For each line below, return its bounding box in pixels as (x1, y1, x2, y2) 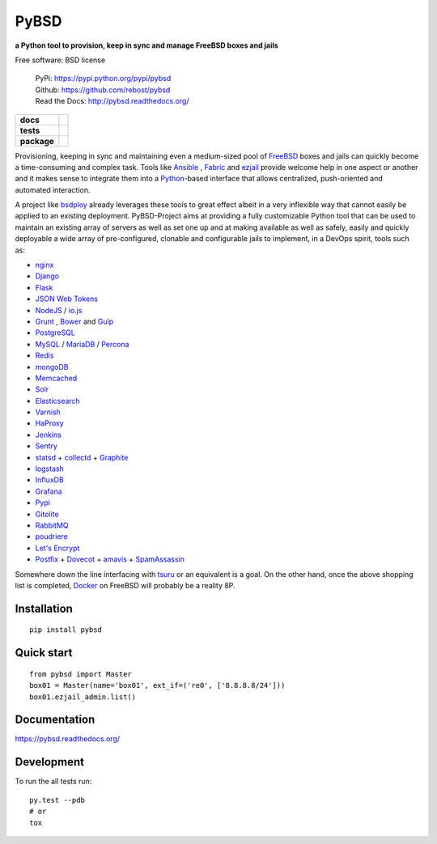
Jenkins (35, 430, 62, 439)
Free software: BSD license (15, 55, 105, 65)
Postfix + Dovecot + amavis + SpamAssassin (35, 554, 185, 564)
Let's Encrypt (35, 543, 80, 553)
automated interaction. (15, 184, 91, 194)
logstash (35, 464, 64, 473)
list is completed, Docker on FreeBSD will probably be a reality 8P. (15, 580, 235, 590)
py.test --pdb (29, 795, 85, 804)
